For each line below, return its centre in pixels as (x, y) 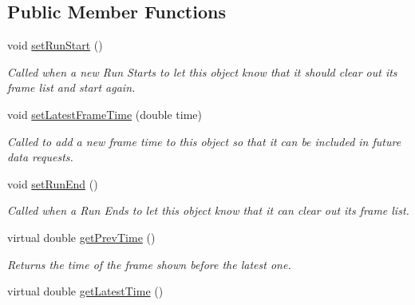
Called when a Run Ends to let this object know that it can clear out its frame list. (208, 210)
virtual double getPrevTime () (81, 237)
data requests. (40, 157)
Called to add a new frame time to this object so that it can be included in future (204, 141)
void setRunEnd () (53, 183)
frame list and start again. (71, 87)
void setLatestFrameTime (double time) (105, 114)
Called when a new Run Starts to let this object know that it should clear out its (202, 71)
